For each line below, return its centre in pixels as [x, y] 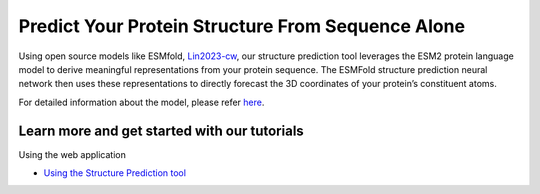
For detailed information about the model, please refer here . [141, 102]
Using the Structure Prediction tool [115, 173]
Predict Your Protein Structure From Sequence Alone [241, 26]
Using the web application [72, 154]
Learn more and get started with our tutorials [161, 130]
